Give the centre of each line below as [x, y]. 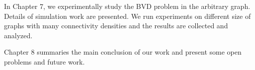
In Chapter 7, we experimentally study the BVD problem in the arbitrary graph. [127, 6]
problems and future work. [44, 61]
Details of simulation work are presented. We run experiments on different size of [127, 16]
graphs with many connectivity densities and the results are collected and [116, 26]
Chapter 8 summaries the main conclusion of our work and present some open [123, 52]
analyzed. [18, 35]
